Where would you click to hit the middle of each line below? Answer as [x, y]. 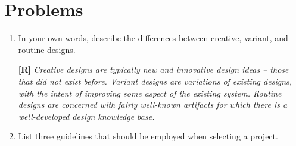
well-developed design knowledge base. [86, 116]
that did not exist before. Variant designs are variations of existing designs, [155, 81]
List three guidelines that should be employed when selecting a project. [148, 136]
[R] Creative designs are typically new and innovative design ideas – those [153, 69]
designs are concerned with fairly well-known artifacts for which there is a [153, 105]
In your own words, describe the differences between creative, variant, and [153, 38]
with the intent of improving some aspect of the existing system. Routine [150, 93]
